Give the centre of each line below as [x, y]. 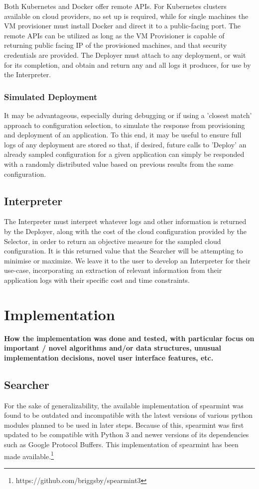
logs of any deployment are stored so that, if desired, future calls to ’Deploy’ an [125, 144]
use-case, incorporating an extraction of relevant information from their [113, 270]
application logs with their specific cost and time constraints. [97, 280]
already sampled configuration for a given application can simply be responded [124, 154]
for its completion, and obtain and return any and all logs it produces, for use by [128, 64]
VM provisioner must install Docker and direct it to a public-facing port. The [123, 26]
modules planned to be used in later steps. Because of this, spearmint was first [124, 425]
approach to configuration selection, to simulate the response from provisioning [125, 125]
